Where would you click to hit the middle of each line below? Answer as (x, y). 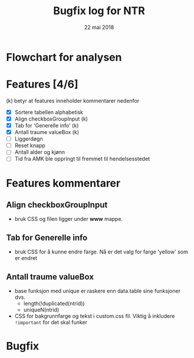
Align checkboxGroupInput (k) (51, 119)
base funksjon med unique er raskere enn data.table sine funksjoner (98, 291)
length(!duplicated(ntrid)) (54, 303)
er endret (26, 258)
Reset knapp (30, 145)
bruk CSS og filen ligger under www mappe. (68, 219)
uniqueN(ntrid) (41, 310)
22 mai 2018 (99, 27)
